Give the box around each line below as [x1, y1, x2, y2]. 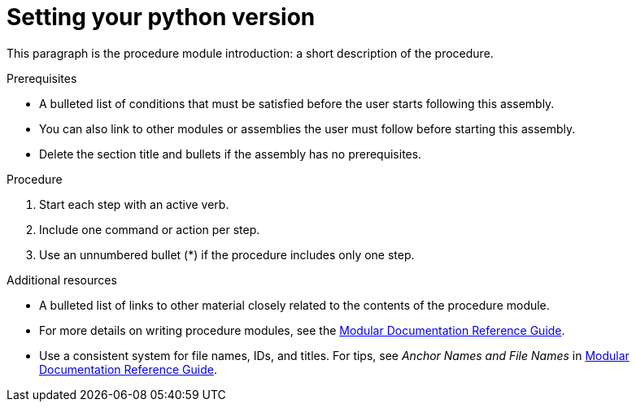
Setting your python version [7, 3, 316, 31]
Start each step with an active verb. [39, 197, 229, 211]
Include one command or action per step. [39, 222, 260, 237]
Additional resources [7, 272, 117, 287]
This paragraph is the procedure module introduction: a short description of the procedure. [7, 46, 494, 60]
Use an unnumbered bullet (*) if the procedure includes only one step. [39, 247, 415, 262]
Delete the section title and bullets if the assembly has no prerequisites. [39, 146, 422, 161]
